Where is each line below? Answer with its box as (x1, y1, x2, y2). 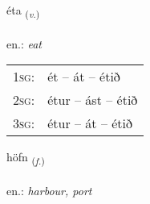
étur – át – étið (47, 114, 133, 133)
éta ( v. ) (6, 2, 40, 20)
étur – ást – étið (47, 90, 138, 110)
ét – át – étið (47, 67, 120, 86)
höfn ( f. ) (6, 148, 45, 168)
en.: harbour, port (6, 182, 92, 199)
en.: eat (6, 35, 42, 52)
